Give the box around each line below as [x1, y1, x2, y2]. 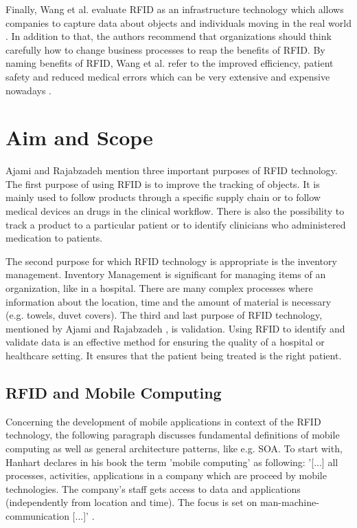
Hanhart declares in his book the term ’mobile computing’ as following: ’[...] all [5, 454, 338, 469]
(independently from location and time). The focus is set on [5, 495, 257, 509]
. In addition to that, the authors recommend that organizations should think [5, 29, 332, 43]
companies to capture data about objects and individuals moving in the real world [5, 15, 352, 30]
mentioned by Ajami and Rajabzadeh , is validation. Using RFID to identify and [5, 321, 345, 335]
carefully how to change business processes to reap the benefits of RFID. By [5, 42, 325, 56]
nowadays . [5, 83, 51, 97]
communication [5, 508, 69, 522]
